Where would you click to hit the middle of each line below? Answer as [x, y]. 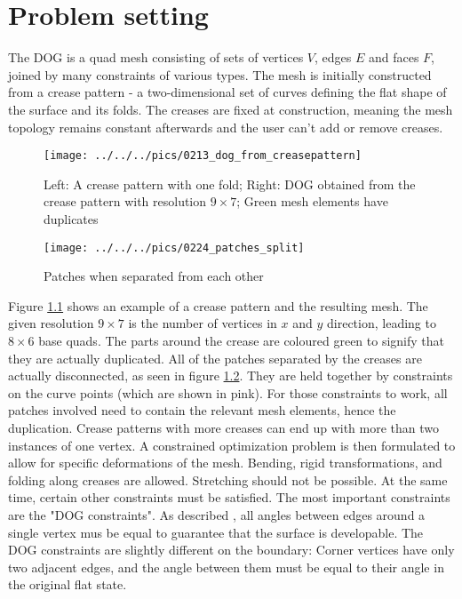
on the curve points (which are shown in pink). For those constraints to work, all [228, 392]
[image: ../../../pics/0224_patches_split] [174, 248]
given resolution [51, 323]
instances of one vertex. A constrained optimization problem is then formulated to [232, 445]
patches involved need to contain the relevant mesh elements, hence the [202, 410]
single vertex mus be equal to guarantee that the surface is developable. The [216, 532]
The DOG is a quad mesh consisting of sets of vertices [156, 57]
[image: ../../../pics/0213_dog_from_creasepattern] [203, 156]
